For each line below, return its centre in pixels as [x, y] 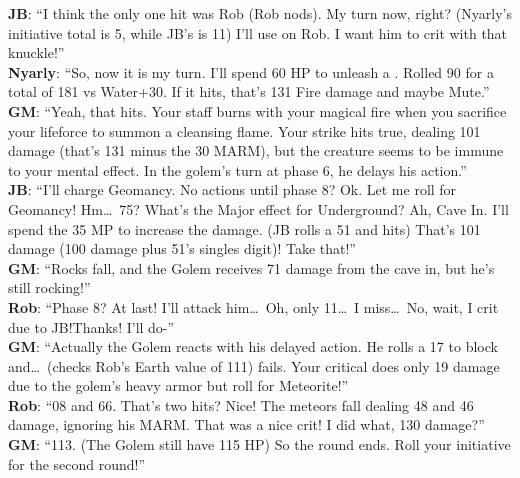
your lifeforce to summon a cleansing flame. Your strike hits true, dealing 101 [244, 130]
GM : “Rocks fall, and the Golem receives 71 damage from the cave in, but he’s [251, 267]
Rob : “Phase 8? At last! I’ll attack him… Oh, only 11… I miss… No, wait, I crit [253, 306]
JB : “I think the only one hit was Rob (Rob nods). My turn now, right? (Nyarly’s [260, 13]
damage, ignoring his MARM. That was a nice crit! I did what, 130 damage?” [246, 424]
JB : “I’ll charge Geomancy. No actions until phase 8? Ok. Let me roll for [232, 189]
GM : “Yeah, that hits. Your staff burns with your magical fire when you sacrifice [257, 110]
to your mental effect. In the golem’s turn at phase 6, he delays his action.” [237, 169]
